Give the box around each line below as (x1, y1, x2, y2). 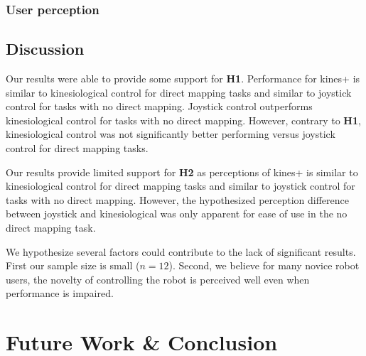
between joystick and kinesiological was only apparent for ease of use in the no (6, 206, 348, 221)
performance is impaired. (6, 286, 114, 301)
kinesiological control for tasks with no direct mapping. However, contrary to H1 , (6, 112, 361, 127)
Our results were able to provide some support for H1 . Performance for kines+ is (6, 71, 360, 86)
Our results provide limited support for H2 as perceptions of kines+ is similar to (6, 164, 358, 179)
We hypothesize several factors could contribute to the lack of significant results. (6, 244, 356, 259)
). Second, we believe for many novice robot (168, 258, 360, 273)
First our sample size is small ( (6, 258, 140, 273)
